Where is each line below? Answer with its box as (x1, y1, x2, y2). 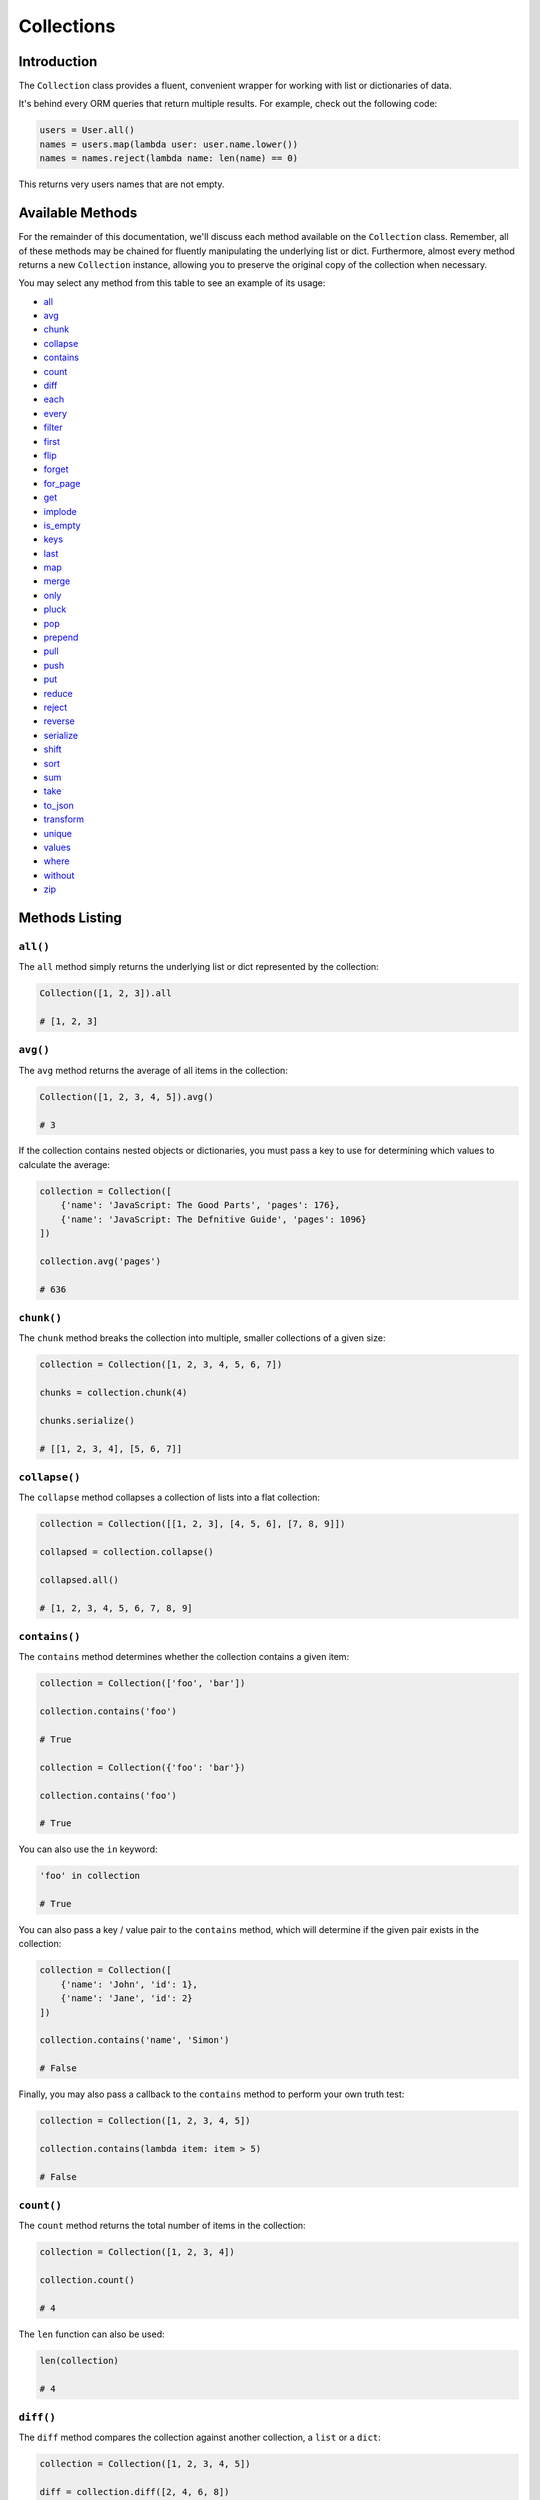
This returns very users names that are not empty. (18, 178, 225, 190)
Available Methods (18, 205, 138, 222)
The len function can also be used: (18, 2328, 165, 2340)
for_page (43, 477, 81, 489)
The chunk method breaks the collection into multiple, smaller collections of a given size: (18, 1332, 386, 1344)
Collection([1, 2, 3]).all (39, 988, 172, 999)
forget (43, 463, 69, 475)
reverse (43, 715, 75, 727)
